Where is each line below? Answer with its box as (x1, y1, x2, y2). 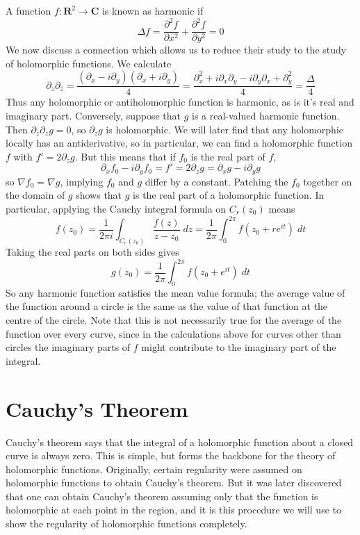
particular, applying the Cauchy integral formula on (6, 201, 227, 215)
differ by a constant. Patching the (145, 174, 288, 188)
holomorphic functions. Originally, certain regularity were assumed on (6, 461, 302, 476)
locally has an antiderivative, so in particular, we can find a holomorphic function (6, 135, 352, 150)
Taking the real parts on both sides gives (6, 244, 179, 258)
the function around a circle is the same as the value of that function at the (6, 299, 328, 313)
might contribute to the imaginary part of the (141, 340, 336, 354)
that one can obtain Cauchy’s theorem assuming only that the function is (6, 488, 318, 503)
